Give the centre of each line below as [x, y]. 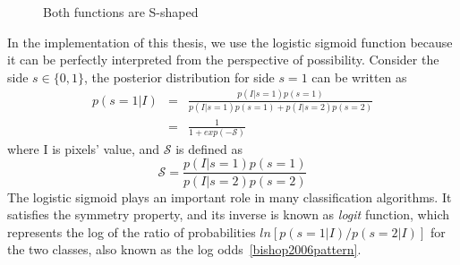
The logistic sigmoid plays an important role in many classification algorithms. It [230, 197]
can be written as [359, 77]
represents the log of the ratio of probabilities [132, 231]
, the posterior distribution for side [179, 77]
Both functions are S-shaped [121, 12]
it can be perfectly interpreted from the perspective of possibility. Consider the [223, 60]
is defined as [209, 148]
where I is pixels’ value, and [84, 148]
